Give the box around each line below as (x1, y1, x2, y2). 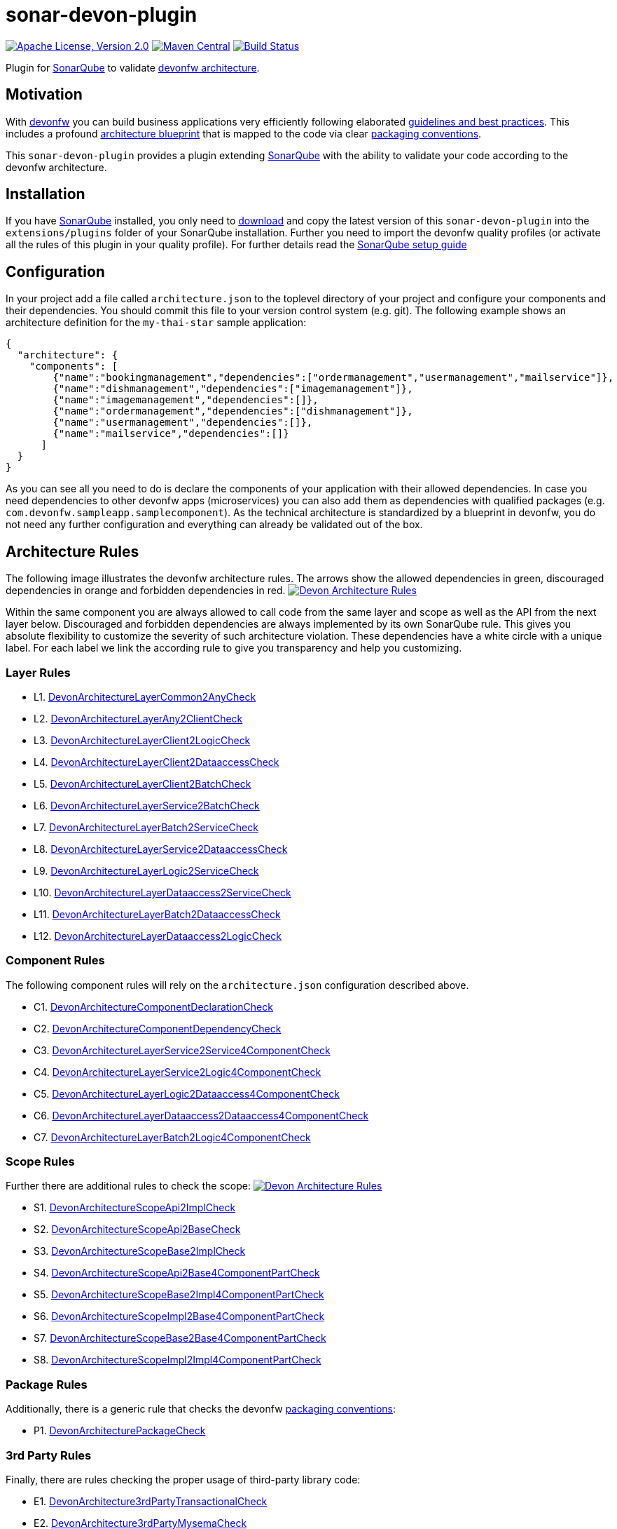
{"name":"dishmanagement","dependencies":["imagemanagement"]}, (53, 383, 413, 395)
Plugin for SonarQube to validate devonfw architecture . (6, 61, 260, 74)
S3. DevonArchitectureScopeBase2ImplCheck (34, 1245, 246, 1258)
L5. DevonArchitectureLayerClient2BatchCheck (34, 777, 251, 790)
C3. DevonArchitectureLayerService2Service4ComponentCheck (34, 1044, 331, 1056)
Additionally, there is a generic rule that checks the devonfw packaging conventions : (6, 1403, 396, 1415)
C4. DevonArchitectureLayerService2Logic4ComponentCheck (34, 1065, 321, 1078)
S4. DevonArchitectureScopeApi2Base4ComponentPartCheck (34, 1267, 320, 1279)
